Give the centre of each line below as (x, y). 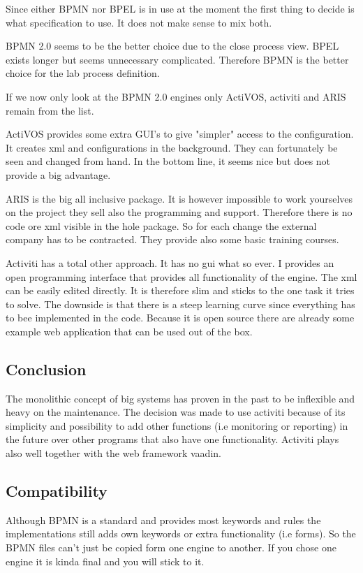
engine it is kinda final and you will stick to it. (105, 561)
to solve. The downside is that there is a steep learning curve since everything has (180, 304)
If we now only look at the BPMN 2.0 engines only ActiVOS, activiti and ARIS (176, 96)
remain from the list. (50, 110)
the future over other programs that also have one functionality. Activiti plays (172, 439)
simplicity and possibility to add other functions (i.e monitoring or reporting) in (177, 425)
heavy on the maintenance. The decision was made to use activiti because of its (176, 412)
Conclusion (46, 369)
